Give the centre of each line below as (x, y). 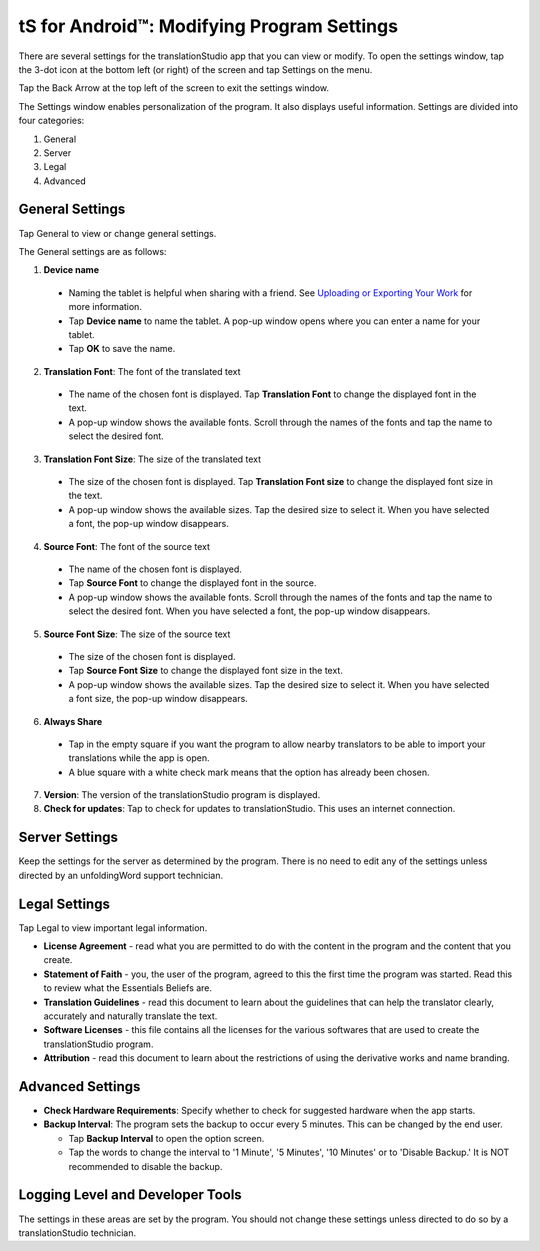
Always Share (73, 721)
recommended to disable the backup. (145, 1166)
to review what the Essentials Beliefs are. (128, 988)
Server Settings (68, 837)
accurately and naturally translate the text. (130, 1016)
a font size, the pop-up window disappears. (158, 699)
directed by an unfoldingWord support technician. (121, 875)
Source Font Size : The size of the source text (137, 634)
